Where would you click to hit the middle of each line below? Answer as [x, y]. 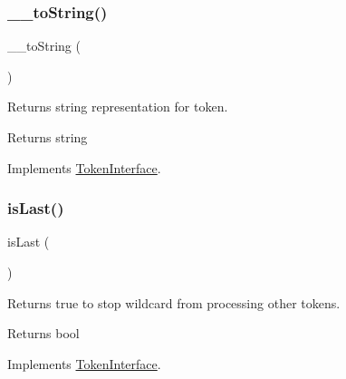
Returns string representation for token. [118, 107]
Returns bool [43, 333]
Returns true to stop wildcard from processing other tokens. [174, 302]
